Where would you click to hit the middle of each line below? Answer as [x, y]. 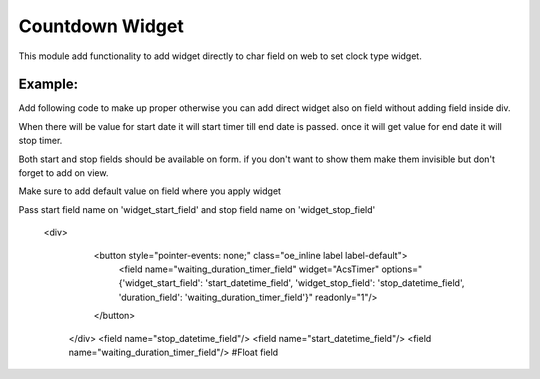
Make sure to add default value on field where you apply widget [150, 191]
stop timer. [40, 141]
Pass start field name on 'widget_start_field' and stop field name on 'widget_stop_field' [197, 209]
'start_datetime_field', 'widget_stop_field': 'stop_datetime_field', [335, 283]
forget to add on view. [63, 173]
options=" [402, 269]
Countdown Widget [101, 26]
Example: [48, 84]
